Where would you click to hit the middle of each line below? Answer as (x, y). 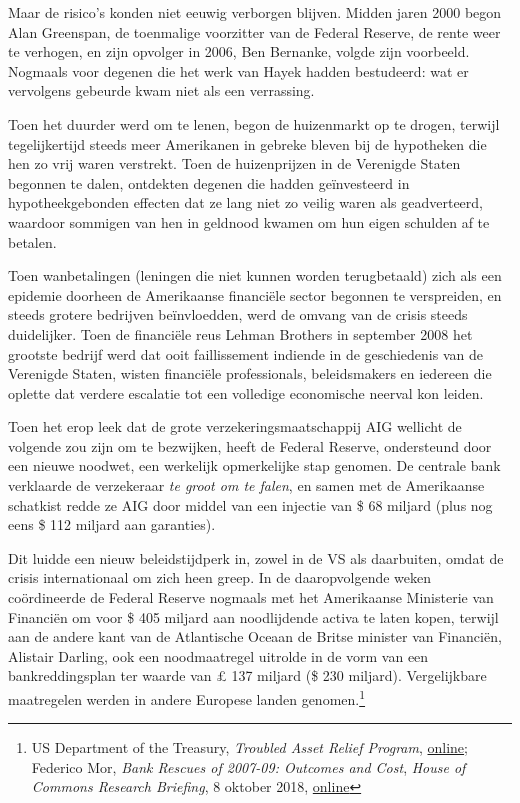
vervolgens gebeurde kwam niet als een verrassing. (161, 90)
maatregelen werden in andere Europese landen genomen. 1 (187, 697)
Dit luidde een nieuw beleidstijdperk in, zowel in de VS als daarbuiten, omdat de (256, 557)
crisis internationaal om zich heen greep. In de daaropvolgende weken (220, 577)
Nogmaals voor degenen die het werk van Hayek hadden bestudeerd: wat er (238, 70)
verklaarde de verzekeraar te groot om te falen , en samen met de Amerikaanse (246, 485)
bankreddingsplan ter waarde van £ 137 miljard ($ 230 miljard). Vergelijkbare (247, 675)
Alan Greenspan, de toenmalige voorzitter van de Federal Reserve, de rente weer (254, 31)
